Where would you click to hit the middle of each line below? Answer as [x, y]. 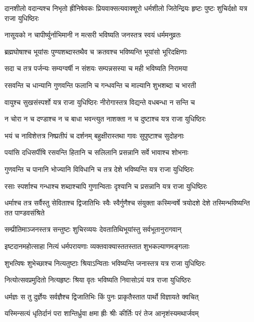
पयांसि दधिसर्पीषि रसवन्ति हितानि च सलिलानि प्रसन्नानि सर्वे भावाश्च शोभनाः [96, 152]
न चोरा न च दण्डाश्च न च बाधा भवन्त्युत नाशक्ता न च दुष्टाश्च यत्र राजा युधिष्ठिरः [105, 119]
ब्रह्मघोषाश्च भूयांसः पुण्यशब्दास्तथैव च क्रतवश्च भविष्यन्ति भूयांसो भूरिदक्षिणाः [96, 51]
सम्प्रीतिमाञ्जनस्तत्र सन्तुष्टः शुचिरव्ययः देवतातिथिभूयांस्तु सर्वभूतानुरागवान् [93, 229]
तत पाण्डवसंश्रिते [25, 212]
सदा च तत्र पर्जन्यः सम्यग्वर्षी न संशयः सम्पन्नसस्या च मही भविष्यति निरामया [96, 68]
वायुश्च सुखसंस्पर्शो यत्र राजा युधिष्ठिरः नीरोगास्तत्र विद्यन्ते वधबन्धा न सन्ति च [100, 102]
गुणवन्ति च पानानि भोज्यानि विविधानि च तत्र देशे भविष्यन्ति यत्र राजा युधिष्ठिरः [99, 169]
